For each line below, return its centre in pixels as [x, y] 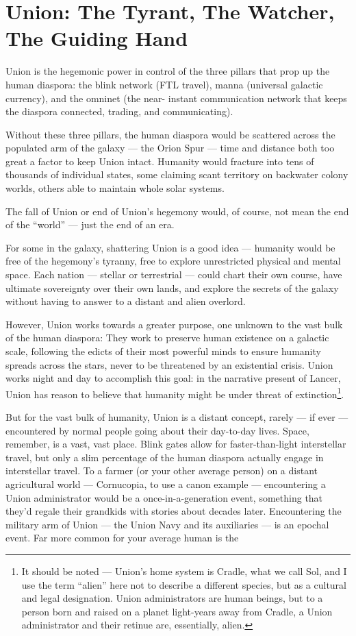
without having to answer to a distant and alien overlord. [126, 301]
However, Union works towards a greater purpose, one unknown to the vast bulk [174, 324]
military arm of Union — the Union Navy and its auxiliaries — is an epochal [167, 524]
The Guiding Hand [97, 38]
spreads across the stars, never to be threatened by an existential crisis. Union [169, 364]
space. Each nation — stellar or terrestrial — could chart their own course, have [174, 274]
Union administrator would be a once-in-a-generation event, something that [164, 497]
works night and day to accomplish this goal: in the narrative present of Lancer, [173, 378]
